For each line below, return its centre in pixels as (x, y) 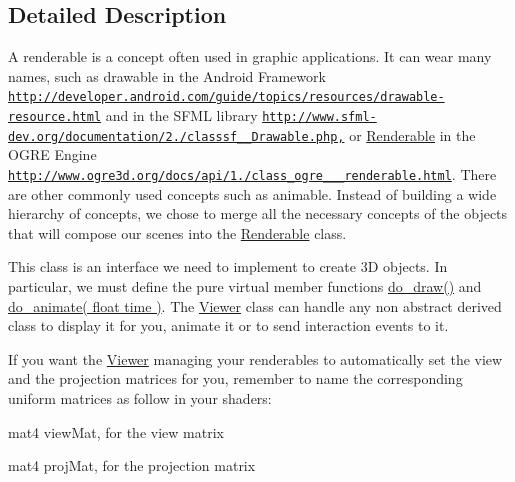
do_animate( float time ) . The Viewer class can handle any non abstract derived (255, 305)
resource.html (55, 117)
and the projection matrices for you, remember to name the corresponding (235, 378)
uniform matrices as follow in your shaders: (140, 397)
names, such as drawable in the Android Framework (167, 75)
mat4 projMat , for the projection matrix (132, 465)
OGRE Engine (52, 154)
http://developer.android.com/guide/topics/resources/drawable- (226, 97)
